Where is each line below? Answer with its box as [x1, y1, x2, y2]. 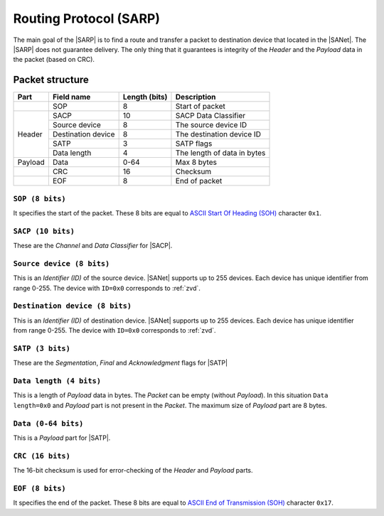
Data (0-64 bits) [13, 419, 84, 428]
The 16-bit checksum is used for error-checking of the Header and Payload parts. [13, 466, 253, 475]
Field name [52, 92, 91, 102]
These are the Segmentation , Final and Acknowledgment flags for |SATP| [13, 359, 228, 367]
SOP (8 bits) [13, 194, 67, 203]
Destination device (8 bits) [13, 301, 132, 311]
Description [175, 92, 216, 102]
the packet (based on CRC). [13, 55, 95, 64]
